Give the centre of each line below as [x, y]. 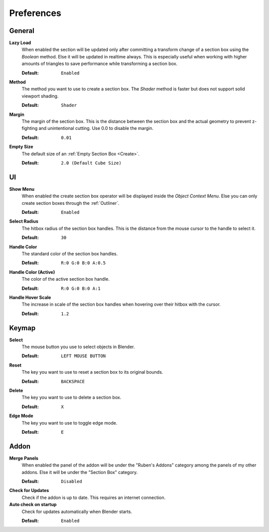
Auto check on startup [33, 505]
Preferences [35, 13]
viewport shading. [40, 96]
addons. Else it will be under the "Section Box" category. [80, 472]
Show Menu [22, 189]
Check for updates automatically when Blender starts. [77, 512]
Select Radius [24, 221]
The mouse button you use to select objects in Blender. [78, 347]
